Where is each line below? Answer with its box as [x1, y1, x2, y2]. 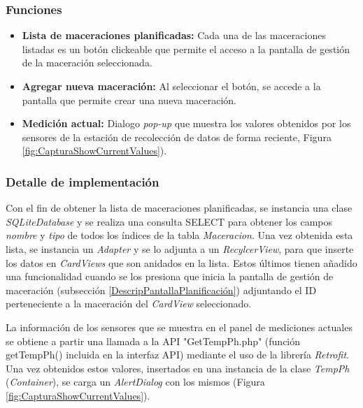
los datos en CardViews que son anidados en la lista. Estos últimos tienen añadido [6, 255, 357, 270]
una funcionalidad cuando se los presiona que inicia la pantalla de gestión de [6, 269, 334, 284]
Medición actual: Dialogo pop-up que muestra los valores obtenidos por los [22, 116, 351, 131]
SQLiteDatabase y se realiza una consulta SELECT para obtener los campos [6, 214, 332, 228]
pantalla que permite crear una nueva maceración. [22, 92, 237, 107]
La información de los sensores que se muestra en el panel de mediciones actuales [6, 319, 353, 334]
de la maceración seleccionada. [22, 55, 152, 70]
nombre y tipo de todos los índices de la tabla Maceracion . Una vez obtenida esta [6, 228, 353, 242]
